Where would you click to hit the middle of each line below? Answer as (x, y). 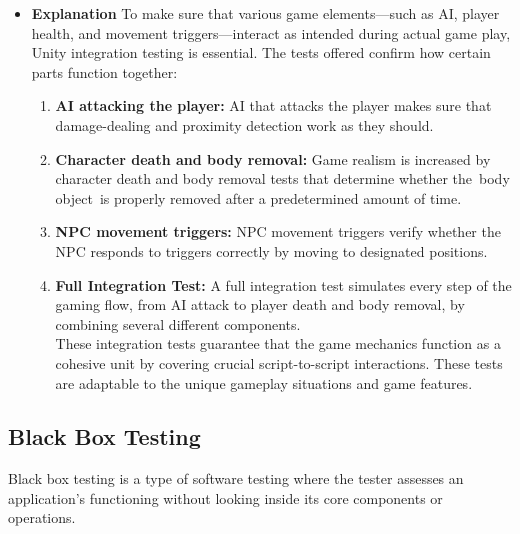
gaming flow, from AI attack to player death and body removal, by (260, 304)
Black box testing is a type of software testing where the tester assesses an (236, 478)
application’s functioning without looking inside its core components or (225, 497)
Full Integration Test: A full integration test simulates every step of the (283, 284)
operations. (42, 517)
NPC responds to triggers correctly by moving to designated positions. (271, 250)
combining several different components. (178, 323)
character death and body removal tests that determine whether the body (282, 178)
